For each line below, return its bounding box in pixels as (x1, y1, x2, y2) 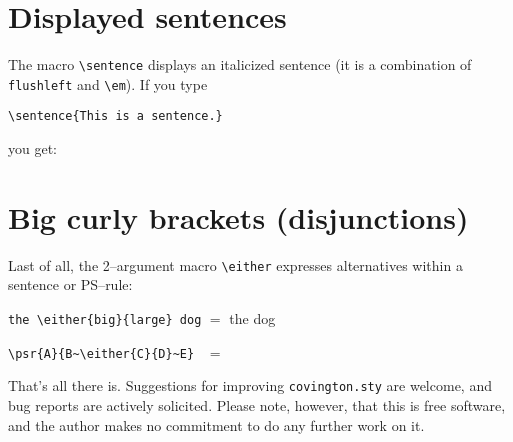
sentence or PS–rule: (8, 274, 133, 295)
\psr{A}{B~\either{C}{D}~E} (8, 346, 195, 361)
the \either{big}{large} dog (8, 313, 202, 328)
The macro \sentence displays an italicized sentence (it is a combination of (8, 54, 472, 75)
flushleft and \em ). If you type (8, 73, 208, 94)
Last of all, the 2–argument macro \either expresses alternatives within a (8, 254, 463, 275)
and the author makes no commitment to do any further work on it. (8, 414, 425, 435)
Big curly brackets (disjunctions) (8, 196, 469, 237)
